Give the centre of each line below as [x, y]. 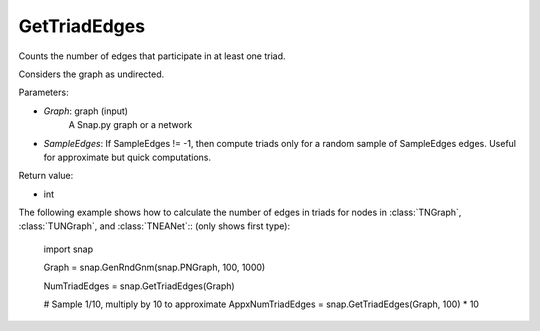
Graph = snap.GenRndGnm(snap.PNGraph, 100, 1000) [154, 267]
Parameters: [43, 92]
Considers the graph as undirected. [91, 74]
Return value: [46, 176]
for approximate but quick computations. [127, 157]
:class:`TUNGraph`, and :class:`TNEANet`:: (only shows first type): [154, 226]
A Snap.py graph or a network [130, 125]
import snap [68, 249]
